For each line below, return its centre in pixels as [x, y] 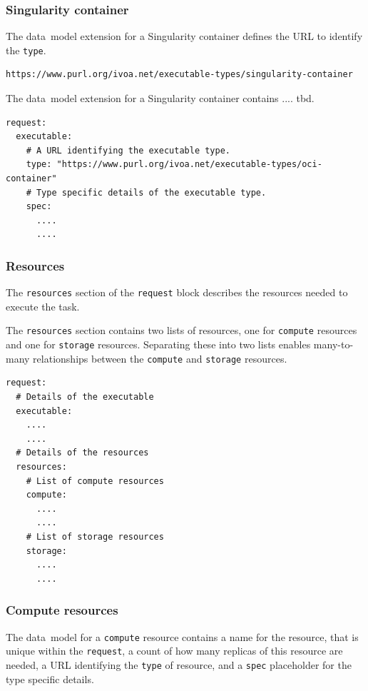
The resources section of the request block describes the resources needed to [177, 292]
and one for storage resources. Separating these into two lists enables [158, 344]
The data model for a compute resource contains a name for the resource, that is [182, 636]
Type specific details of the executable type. [151, 192]
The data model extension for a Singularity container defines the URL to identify [184, 36]
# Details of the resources [82, 453]
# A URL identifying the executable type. [128, 150]
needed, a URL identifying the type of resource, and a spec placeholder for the [179, 664]
